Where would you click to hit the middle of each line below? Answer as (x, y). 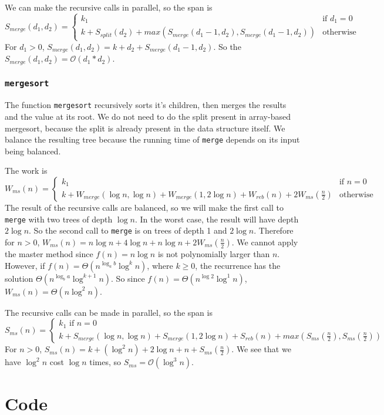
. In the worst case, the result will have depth (217, 219)
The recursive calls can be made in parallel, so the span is (109, 312)
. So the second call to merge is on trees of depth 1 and (128, 230)
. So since (128, 278)
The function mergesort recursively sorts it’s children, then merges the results (146, 105)
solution (19, 278)
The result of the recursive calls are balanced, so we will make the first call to (144, 207)
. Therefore (274, 230)
